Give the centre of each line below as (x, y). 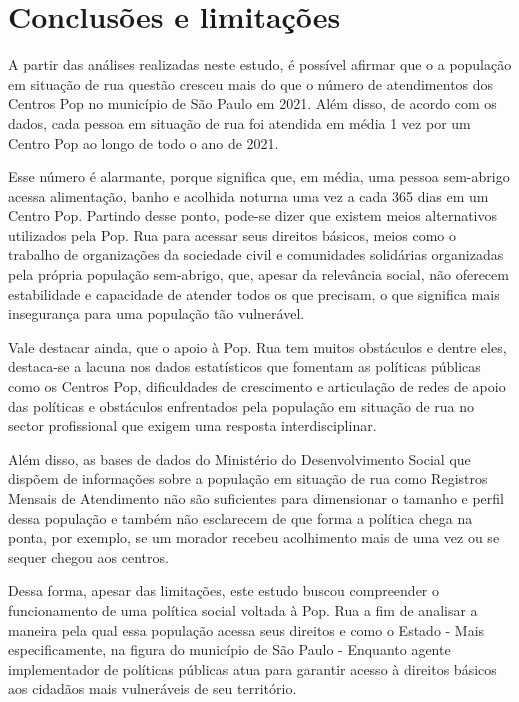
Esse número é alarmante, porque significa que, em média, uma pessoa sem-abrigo (259, 176)
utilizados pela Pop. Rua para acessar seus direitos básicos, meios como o (232, 234)
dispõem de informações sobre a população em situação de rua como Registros (248, 478)
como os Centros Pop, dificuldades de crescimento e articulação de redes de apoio (257, 386)
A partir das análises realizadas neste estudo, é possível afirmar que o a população (260, 64)
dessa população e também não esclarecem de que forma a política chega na (240, 517)
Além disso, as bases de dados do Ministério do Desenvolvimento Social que (239, 458)
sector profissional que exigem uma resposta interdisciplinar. (192, 425)
